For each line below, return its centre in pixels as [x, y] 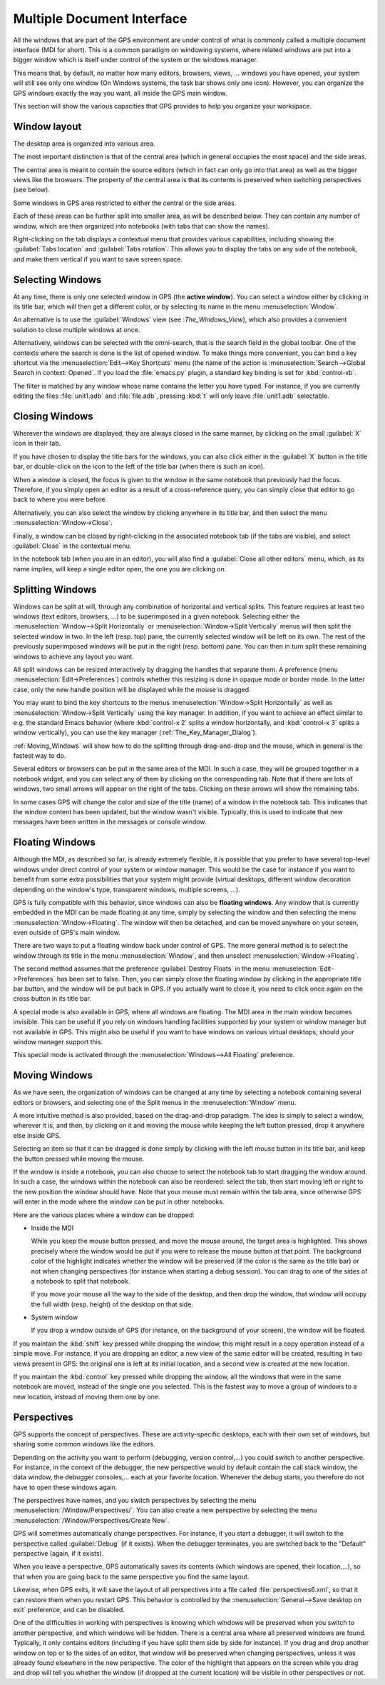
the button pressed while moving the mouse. [79, 1159]
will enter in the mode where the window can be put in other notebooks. [119, 1202]
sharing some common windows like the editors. [84, 1444]
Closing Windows [53, 416]
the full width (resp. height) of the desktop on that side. [112, 1304]
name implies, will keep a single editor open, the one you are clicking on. [120, 569]
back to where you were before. [60, 499]
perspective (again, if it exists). [58, 1554]
